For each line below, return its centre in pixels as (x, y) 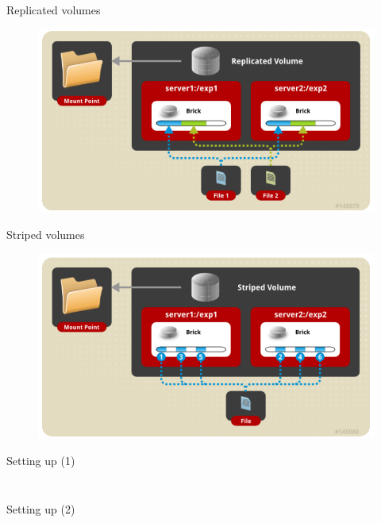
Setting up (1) (41, 460)
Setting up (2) (41, 509)
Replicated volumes (54, 10)
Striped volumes (46, 235)
